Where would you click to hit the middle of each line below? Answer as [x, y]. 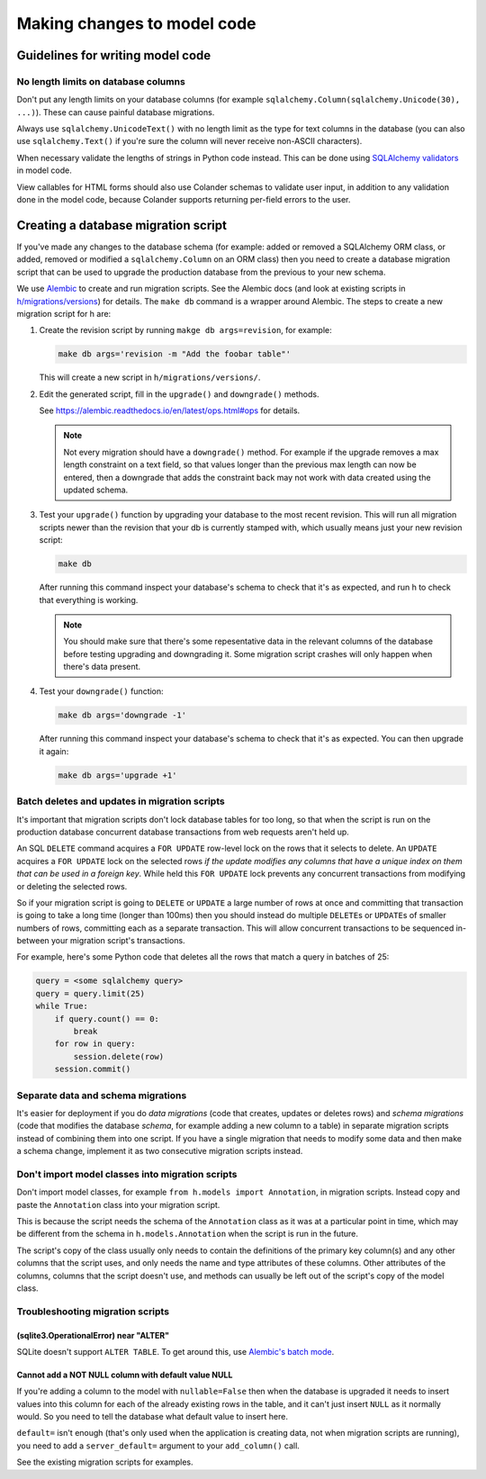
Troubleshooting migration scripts [93, 1312]
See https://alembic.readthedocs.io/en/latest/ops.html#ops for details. [170, 410]
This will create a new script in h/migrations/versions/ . [150, 377]
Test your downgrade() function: [101, 691]
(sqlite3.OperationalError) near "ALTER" [93, 1335]
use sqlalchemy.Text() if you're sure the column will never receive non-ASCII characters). [189, 141]
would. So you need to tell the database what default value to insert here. [152, 1417]
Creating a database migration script [121, 225]
